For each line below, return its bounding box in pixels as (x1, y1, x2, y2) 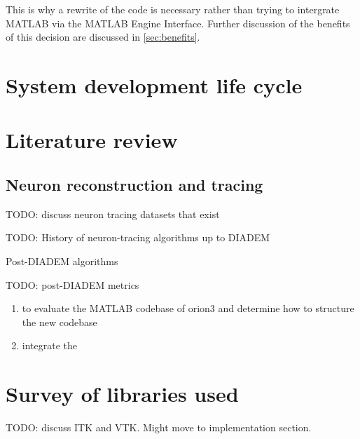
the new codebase (22, 314, 97, 329)
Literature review (6, 126, 178, 154)
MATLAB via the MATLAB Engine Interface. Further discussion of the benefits (6, 15, 350, 30)
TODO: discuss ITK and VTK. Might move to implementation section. (6, 420, 312, 435)
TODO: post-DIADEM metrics (6, 277, 139, 292)
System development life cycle (6, 70, 303, 99)
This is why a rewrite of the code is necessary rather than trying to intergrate (6, 2, 340, 16)
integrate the (22, 338, 78, 353)
